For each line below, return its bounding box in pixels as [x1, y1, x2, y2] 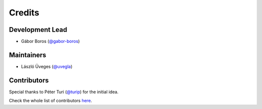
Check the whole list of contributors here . [9, 98, 92, 104]
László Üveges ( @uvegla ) [21, 63, 73, 69]
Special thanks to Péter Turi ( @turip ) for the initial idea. [9, 89, 119, 95]
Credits [9, 7, 40, 18]
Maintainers [9, 51, 47, 59]
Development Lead [9, 26, 67, 34]
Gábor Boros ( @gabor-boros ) [21, 39, 80, 44]
